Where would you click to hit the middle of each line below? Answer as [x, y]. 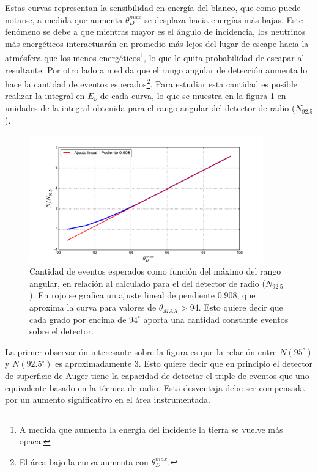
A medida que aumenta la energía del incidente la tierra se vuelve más [151, 429]
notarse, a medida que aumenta [64, 19]
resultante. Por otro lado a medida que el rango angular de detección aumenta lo [156, 69]
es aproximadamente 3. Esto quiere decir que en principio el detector [184, 363]
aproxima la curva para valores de [93, 307]
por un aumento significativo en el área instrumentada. [108, 400]
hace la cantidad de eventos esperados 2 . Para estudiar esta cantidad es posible [151, 83]
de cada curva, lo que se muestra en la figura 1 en [193, 96]
